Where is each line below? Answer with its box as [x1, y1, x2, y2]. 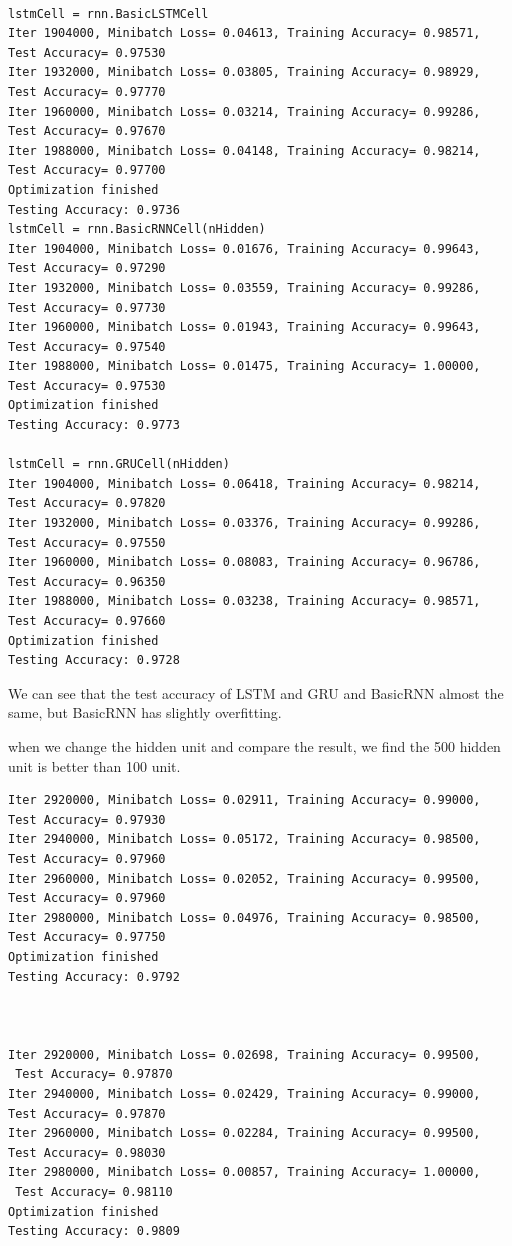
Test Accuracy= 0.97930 [8, 812, 166, 827]
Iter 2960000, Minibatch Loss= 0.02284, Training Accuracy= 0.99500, [8, 1126, 481, 1141]
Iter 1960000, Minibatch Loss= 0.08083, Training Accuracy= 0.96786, [8, 555, 481, 570]
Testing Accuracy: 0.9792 [8, 969, 180, 984]
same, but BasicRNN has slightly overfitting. [8, 702, 282, 723]
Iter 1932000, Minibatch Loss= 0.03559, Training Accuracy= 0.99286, [8, 280, 481, 295]
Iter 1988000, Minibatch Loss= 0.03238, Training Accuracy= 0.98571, [8, 594, 481, 609]
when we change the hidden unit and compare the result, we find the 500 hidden [8, 735, 501, 756]
